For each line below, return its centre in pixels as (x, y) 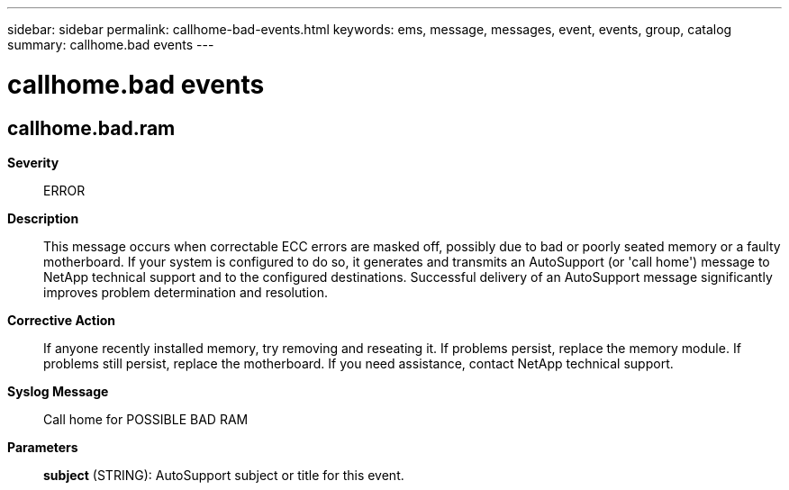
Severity (33, 162)
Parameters (43, 447)
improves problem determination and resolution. (186, 292)
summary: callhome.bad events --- (111, 45)
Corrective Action (61, 320)
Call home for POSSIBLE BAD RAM (146, 419)
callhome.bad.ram (91, 128)
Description (43, 218)
